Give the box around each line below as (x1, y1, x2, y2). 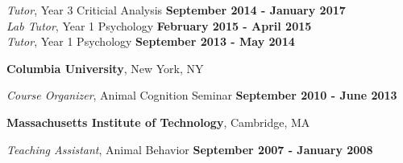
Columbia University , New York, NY (6, 59, 204, 76)
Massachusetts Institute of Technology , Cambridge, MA (6, 113, 310, 130)
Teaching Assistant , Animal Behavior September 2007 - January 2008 (6, 141, 373, 157)
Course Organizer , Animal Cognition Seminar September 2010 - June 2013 (6, 87, 397, 104)
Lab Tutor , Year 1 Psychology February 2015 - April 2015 (6, 17, 312, 34)
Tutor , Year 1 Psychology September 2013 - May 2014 (6, 33, 295, 50)
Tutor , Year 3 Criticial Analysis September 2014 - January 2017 (6, 2, 346, 18)
